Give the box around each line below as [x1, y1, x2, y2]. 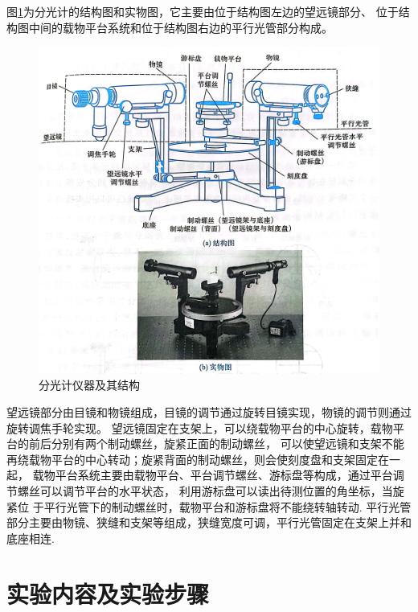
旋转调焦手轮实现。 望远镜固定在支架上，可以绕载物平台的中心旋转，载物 [6, 419, 393, 436]
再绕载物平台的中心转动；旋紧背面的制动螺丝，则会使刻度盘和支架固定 [6, 450, 378, 467]
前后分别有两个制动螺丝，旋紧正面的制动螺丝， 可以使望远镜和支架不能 [28, 435, 404, 452]
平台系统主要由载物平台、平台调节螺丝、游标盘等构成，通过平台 [55, 466, 393, 483]
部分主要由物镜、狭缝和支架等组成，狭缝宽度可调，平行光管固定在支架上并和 [6, 514, 412, 531]
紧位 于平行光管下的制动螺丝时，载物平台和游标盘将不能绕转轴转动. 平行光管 [6, 498, 412, 515]
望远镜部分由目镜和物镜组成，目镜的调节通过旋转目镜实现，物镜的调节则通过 [6, 403, 412, 420]
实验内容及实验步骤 [6, 577, 210, 610]
